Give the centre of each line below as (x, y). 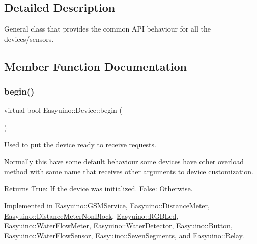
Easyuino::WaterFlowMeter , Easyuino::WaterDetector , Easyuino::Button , (118, 225)
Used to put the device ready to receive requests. (80, 144)
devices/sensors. (29, 38)
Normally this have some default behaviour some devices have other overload (124, 161)
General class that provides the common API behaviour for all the (107, 29)
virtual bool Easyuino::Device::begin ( (63, 110)
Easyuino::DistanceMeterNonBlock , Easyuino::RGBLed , (91, 215)
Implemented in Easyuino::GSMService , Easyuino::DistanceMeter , (107, 205)
